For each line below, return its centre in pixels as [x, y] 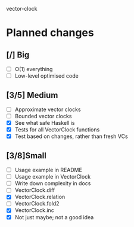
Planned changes [50, 33]
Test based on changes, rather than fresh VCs [71, 136]
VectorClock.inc [35, 210]
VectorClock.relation [40, 197]
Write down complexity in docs [53, 183]
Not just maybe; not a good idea [54, 217]
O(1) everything [34, 69]
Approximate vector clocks [48, 109]
